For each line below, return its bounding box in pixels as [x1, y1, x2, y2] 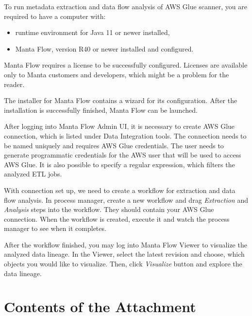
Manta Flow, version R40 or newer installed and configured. [15, 43, 194, 53]
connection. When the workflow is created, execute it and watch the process [4, 213, 230, 224]
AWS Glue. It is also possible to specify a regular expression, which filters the [4, 159, 235, 169]
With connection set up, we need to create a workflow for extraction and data [4, 185, 235, 195]
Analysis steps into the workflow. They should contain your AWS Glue [4, 204, 214, 214]
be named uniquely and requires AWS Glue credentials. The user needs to [4, 140, 224, 150]
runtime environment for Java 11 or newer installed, [15, 27, 170, 37]
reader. [4, 79, 25, 89]
